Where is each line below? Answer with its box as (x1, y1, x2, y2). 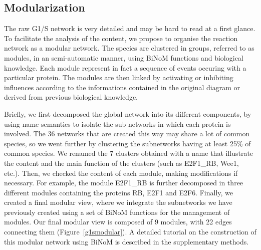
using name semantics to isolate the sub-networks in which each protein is (4, 118, 231, 129)
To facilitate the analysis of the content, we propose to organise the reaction (4, 33, 238, 43)
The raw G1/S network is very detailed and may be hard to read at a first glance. (4, 23, 255, 34)
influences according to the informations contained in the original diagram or (4, 82, 240, 92)
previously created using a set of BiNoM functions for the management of (4, 206, 230, 217)
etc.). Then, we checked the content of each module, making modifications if (4, 167, 238, 178)
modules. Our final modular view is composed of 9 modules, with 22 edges (4, 216, 232, 227)
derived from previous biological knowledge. (4, 92, 138, 102)
